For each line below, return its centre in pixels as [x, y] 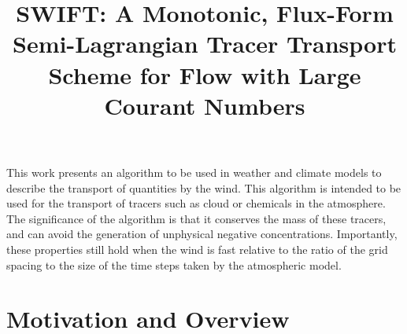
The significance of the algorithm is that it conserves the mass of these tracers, [196, 218]
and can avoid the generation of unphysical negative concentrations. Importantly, [202, 234]
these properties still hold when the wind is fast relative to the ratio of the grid [197, 249]
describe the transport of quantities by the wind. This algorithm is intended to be [204, 187]
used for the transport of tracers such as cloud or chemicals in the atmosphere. [196, 203]
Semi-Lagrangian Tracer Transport [205, 44]
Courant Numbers [205, 105]
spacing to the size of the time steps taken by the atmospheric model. [174, 264]
